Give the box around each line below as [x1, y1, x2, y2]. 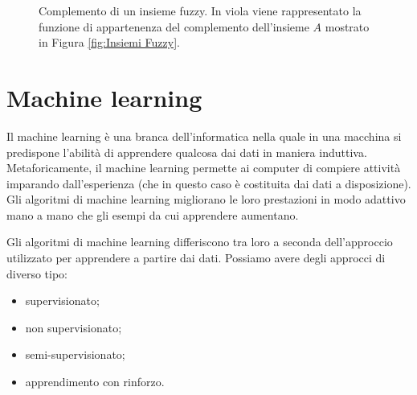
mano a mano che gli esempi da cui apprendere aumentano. [6, 206, 299, 223]
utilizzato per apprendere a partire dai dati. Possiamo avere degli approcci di [6, 249, 386, 266]
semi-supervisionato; [25, 346, 125, 363]
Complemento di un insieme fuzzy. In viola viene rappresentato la [39, 2, 362, 19]
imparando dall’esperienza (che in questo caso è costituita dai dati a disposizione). [6, 175, 411, 191]
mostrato [325, 18, 370, 35]
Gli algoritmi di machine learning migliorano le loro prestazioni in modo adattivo [6, 191, 406, 208]
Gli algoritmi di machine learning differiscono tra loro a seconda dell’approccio [6, 233, 393, 250]
